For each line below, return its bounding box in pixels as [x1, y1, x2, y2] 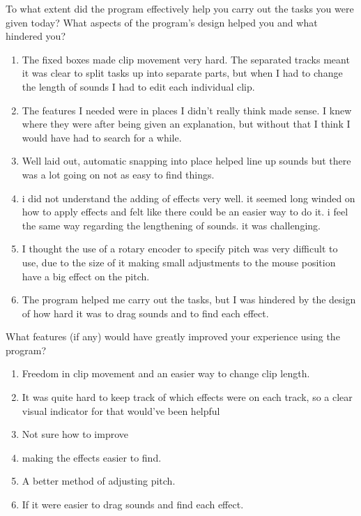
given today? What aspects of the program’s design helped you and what [6, 15, 318, 29]
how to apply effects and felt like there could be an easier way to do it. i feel [22, 204, 348, 219]
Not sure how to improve [22, 427, 128, 441]
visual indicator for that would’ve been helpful [22, 403, 220, 418]
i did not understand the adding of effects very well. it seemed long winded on [22, 190, 355, 205]
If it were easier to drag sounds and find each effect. [22, 497, 244, 512]
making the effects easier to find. [22, 450, 162, 464]
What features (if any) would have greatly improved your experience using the [6, 329, 340, 344]
